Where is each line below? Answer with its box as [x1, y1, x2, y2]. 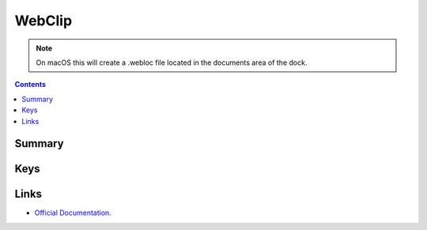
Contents [14, 80, 47, 89]
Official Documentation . [34, 208, 112, 217]
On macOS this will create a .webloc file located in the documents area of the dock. [36, 58, 308, 67]
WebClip [14, 12, 73, 29]
